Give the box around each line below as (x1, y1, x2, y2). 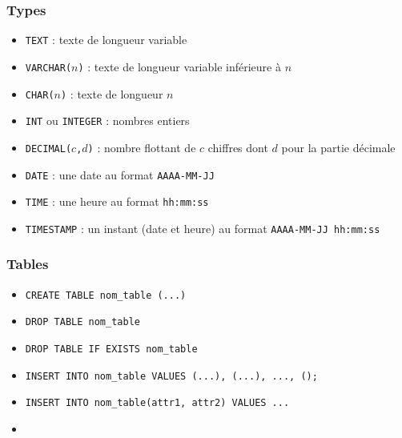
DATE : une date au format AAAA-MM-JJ (25, 166, 215, 183)
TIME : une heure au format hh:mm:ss (25, 193, 209, 210)
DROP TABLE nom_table (25, 316, 140, 328)
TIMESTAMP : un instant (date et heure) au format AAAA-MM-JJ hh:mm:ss (25, 219, 380, 236)
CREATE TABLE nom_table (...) (25, 289, 187, 301)
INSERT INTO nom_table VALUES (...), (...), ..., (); (25, 370, 318, 382)
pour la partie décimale (281, 139, 396, 155)
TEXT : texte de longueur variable (25, 31, 187, 48)
